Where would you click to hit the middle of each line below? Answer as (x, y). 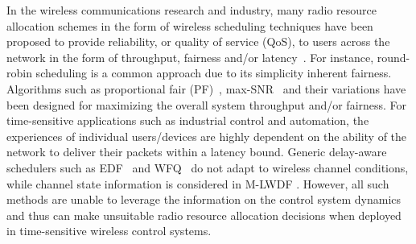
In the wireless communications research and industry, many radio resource (192, 10)
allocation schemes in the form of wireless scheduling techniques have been (190, 25)
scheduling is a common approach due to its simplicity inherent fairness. (214, 73)
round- (393, 57)
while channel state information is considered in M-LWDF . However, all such (198, 183)
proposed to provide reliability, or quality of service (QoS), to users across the (198, 41)
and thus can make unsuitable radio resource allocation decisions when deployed (204, 215)
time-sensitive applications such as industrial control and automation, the (188, 120)
